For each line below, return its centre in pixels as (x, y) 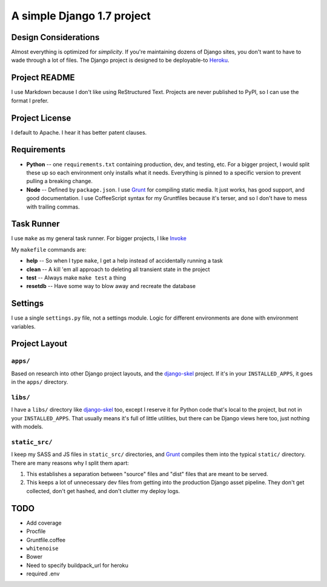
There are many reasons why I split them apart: (70, 463)
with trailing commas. (53, 207)
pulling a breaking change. (60, 181)
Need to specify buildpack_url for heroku (77, 565)
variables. (23, 326)
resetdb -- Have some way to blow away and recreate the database (111, 286)
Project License (41, 118)
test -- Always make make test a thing (76, 277)
